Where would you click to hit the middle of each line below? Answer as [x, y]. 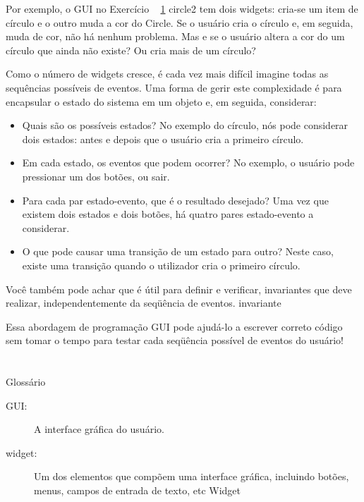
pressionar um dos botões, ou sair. [96, 176]
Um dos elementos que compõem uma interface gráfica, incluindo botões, [192, 476]
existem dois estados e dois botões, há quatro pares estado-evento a [168, 214]
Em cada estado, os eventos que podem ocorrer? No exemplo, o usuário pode [188, 163]
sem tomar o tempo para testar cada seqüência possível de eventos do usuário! [175, 340]
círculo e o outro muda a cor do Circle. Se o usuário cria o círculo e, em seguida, [180, 22]
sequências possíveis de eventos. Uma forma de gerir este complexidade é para [174, 87]
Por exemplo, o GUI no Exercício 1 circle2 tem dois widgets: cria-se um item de [182, 8]
